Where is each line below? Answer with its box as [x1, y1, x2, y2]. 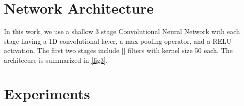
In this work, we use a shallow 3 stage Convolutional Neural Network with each [4, 26, 240, 36]
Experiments [4, 83, 90, 103]
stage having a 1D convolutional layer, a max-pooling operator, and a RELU [4, 35, 232, 46]
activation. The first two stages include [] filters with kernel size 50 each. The [4, 45, 233, 55]
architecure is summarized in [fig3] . [4, 54, 108, 65]
